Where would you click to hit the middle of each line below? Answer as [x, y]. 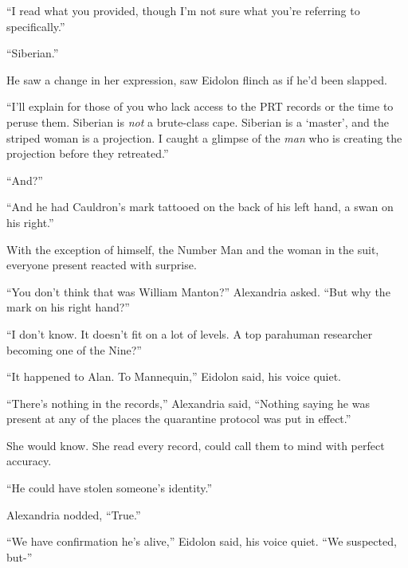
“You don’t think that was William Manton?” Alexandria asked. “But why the [198, 291]
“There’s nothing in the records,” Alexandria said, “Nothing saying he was [188, 403]
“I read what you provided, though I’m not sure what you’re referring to [183, 10]
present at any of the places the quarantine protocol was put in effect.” [179, 419]
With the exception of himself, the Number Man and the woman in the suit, [193, 249]
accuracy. [29, 461]
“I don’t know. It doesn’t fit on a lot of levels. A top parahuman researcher [190, 333]
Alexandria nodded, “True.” [74, 514]
